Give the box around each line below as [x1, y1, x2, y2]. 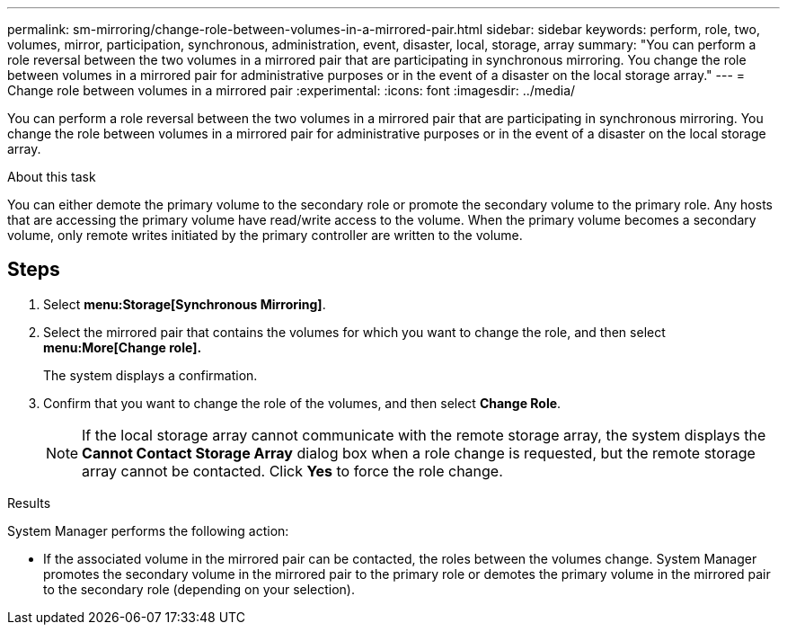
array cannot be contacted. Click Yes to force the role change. [82, 461, 503, 480]
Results [7, 494, 51, 511]
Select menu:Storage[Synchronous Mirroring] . [43, 296, 326, 312]
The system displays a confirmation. [43, 367, 258, 383]
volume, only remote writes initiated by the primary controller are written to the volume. [7, 227, 523, 243]
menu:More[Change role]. [43, 339, 202, 355]
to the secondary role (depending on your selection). [43, 581, 356, 597]
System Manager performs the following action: [7, 522, 289, 539]
